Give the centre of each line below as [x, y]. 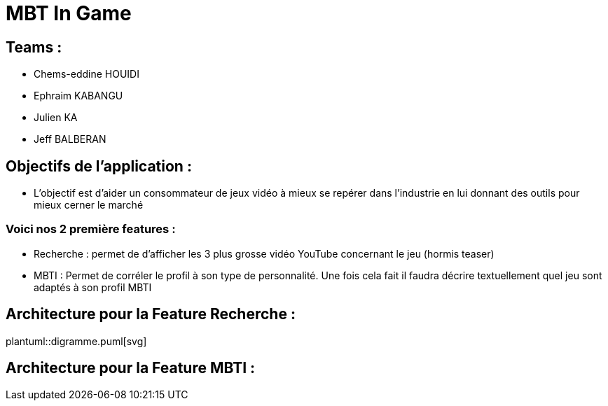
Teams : [34, 47]
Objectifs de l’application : [99, 166]
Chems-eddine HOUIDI [87, 74]
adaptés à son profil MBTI [93, 287]
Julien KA [56, 118]
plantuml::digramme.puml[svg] [76, 341]
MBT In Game [69, 13]
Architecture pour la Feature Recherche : [151, 314]
